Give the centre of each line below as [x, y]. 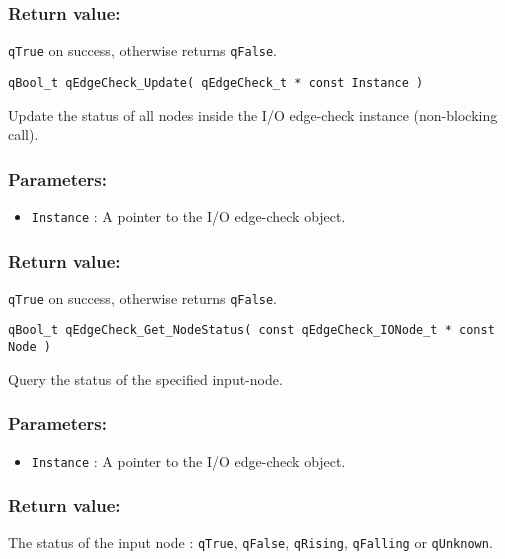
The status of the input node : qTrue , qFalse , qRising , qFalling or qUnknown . [250, 542]
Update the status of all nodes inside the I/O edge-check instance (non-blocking [253, 114]
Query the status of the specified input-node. [145, 378]
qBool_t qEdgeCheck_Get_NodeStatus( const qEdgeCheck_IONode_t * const [251, 330]
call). [23, 134]
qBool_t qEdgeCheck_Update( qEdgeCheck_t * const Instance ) [216, 82]
